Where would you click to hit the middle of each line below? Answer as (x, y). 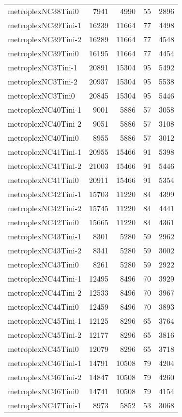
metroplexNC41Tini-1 (45, 152)
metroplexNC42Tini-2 (45, 208)
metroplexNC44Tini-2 (45, 292)
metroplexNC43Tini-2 (45, 250)
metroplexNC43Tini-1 (45, 236)
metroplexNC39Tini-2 (45, 39)
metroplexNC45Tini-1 (45, 321)
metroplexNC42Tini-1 (45, 194)
